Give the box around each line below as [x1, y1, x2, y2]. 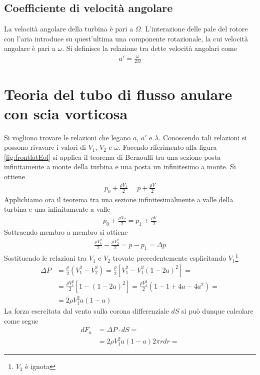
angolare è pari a [4, 43, 55, 53]
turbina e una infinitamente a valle [4, 204, 110, 214]
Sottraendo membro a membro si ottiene [4, 227, 128, 237]
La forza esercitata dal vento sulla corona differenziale [4, 306, 169, 316]
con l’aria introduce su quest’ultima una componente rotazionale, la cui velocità [4, 33, 248, 43]
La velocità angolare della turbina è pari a [4, 23, 133, 34]
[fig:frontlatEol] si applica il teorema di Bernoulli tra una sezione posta [4, 151, 221, 162]
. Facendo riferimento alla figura [118, 142, 217, 152]
